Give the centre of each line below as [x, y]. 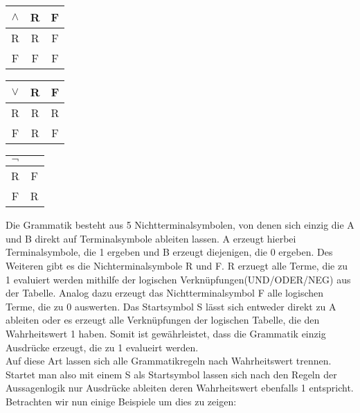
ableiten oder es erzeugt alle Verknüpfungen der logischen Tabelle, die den [163, 320]
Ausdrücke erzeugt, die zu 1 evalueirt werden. [102, 347]
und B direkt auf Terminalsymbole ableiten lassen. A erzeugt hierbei [151, 238]
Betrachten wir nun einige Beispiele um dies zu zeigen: [121, 401]
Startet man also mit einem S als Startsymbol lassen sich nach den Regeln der [171, 374]
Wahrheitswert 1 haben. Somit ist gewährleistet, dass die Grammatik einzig [166, 333]
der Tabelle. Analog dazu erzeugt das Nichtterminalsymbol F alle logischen [165, 293]
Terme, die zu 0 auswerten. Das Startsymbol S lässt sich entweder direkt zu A [171, 306]
